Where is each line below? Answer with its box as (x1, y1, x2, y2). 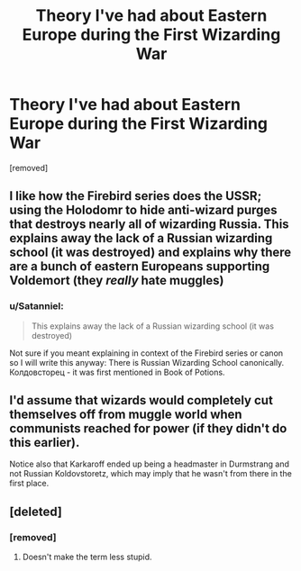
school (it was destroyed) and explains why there (9, 245, 292, 260)
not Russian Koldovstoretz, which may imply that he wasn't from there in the (9, 468, 293, 479)
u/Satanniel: (9, 300, 65, 313)
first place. (9, 478, 50, 489)
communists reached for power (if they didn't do (9, 421, 287, 437)
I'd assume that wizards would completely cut (9, 393, 273, 408)
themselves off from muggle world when (9, 407, 242, 422)
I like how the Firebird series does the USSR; (9, 188, 262, 204)
